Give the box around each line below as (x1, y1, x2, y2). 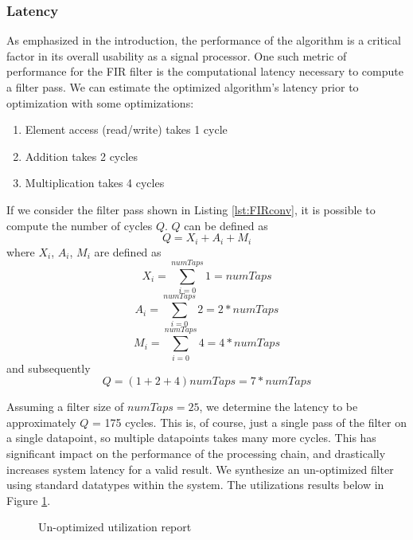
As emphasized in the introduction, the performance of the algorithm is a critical (6, 32, 401, 49)
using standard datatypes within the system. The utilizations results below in (6, 476, 384, 493)
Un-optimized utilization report (38, 518, 192, 535)
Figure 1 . (6, 491, 51, 508)
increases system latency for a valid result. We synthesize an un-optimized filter (6, 460, 394, 477)
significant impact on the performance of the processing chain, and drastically (6, 444, 386, 461)
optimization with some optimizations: (6, 94, 194, 111)
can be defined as (184, 217, 268, 233)
